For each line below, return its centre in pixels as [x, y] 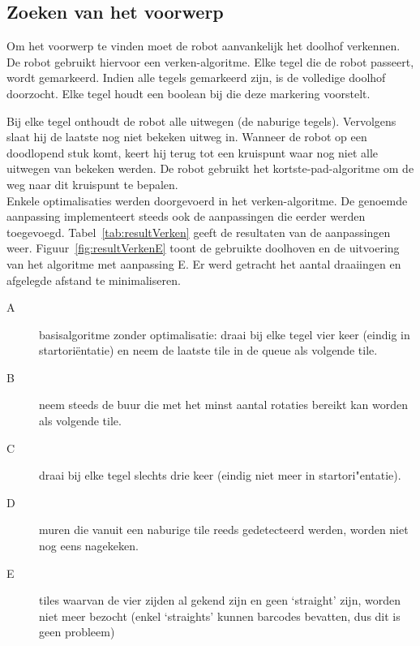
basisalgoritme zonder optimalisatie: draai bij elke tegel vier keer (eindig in [225, 334]
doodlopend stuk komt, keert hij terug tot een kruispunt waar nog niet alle [193, 152]
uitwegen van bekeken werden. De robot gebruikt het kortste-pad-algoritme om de [210, 168]
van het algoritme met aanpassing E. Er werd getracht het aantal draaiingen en [204, 263]
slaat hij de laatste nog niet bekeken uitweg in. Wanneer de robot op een [187, 137]
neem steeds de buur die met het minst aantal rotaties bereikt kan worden [224, 405]
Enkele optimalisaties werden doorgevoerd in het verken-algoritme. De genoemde [207, 200]
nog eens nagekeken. [89, 546]
